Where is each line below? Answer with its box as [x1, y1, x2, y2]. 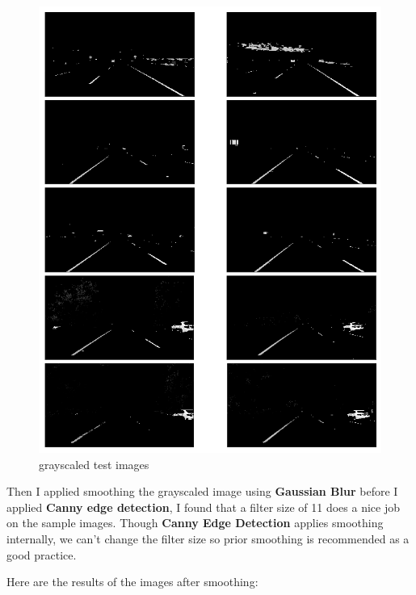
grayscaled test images [39, 455, 149, 472]
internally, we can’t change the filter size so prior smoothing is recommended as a [6, 530, 410, 547]
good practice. [6, 546, 77, 563]
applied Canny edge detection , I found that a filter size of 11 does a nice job [6, 498, 400, 515]
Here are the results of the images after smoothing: [6, 573, 258, 590]
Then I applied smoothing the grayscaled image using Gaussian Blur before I [6, 483, 398, 500]
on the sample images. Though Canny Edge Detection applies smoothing [6, 514, 384, 531]
